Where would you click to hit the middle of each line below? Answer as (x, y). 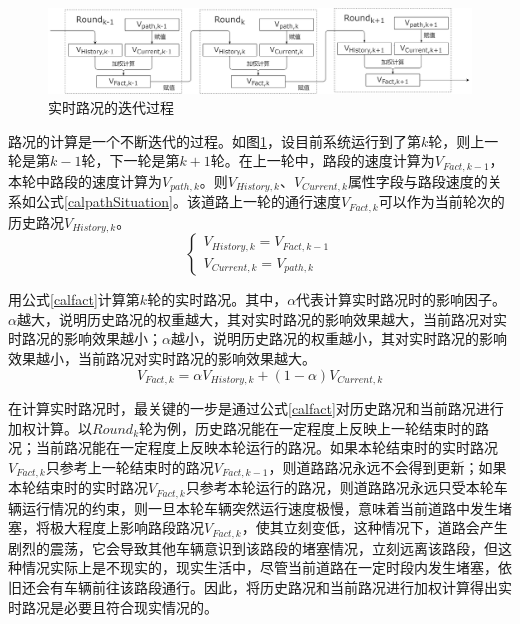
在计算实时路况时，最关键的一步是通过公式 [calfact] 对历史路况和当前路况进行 (256, 408)
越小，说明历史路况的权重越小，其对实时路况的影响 (338, 338)
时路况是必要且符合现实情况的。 (113, 606)
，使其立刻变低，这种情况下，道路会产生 (374, 527)
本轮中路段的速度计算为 (85, 180)
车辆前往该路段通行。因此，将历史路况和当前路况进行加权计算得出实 (287, 587)
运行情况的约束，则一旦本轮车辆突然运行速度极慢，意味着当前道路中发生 (259, 507)
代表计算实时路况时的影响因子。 (401, 299)
